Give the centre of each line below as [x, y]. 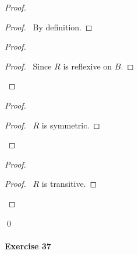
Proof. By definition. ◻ [49, 27]
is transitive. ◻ [69, 184]
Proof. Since [28, 66]
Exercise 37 [28, 246]
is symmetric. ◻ [71, 125]
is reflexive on [88, 66]
